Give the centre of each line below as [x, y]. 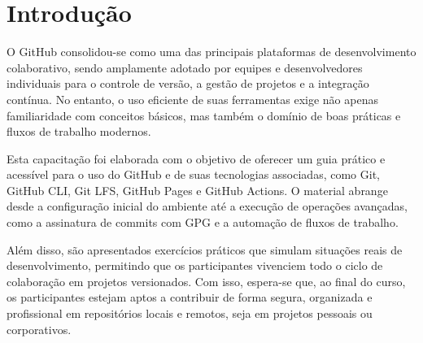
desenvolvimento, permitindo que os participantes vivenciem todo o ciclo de [195, 265]
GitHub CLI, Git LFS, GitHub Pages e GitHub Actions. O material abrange [197, 190]
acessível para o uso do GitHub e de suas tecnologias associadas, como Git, [193, 174]
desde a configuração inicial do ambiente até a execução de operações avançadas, [207, 206]
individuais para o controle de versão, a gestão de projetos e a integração [188, 83]
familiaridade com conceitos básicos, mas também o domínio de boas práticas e [204, 115]
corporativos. [39, 329]
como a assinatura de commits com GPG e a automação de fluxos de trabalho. [203, 222]
